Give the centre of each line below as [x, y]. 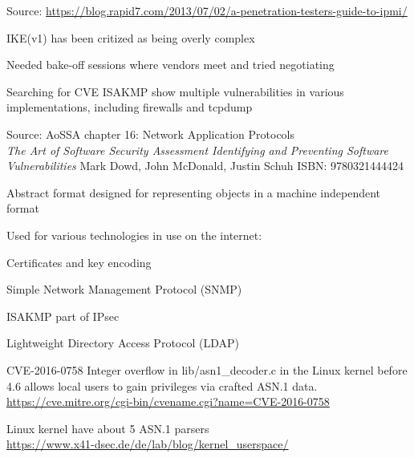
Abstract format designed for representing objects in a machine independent [194, 192]
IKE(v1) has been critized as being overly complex [131, 37]
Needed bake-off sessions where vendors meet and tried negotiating [170, 65]
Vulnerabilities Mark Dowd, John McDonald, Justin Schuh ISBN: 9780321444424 [205, 166]
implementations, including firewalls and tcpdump [130, 107]
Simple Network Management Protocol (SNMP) [124, 289]
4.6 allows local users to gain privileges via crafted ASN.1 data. [162, 385]
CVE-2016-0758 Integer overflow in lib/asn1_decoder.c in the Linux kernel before [207, 369]
